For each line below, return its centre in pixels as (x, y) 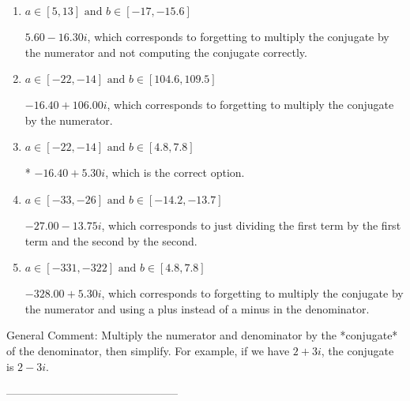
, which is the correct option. (175, 172)
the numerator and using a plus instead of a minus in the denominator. (197, 308)
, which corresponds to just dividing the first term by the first (251, 225)
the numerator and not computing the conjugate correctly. (166, 52)
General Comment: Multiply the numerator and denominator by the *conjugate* (202, 335)
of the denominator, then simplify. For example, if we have (148, 350)
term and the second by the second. (111, 240)
